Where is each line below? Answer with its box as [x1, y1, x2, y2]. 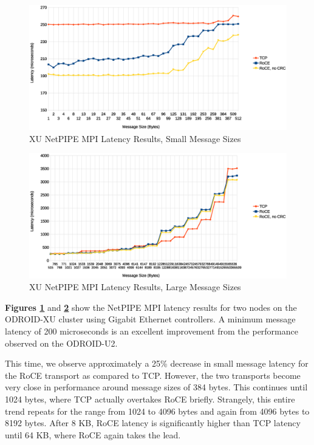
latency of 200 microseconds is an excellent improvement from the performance [5, 324, 298, 337]
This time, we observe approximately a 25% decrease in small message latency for [5, 357, 309, 370]
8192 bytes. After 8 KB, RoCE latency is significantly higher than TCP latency [5, 416, 301, 429]
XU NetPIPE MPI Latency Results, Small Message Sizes [29, 132, 241, 144]
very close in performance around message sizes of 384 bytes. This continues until [5, 381, 308, 393]
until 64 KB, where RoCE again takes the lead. [5, 428, 181, 441]
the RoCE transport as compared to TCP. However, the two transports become [5, 369, 301, 381]
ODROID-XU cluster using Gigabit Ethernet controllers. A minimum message [5, 313, 296, 325]
